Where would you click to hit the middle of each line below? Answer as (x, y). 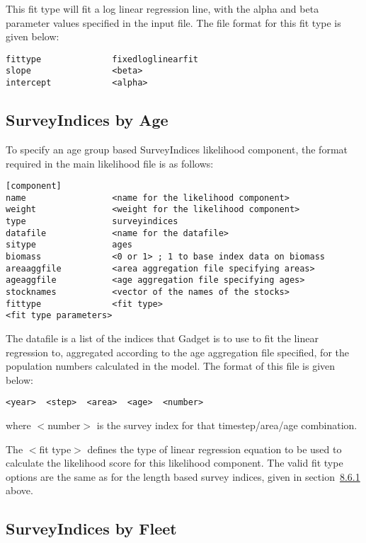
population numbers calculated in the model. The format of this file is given (171, 366)
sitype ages (69, 245)
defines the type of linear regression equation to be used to (215, 449)
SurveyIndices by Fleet (91, 529)
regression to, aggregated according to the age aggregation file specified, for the (177, 352)
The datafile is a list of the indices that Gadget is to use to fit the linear (162, 338)
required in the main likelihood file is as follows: (110, 163)
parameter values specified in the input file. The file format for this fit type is (173, 22)
